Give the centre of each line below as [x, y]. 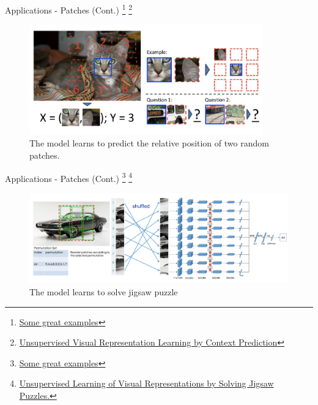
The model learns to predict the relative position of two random [149, 143]
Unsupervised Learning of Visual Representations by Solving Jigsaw [146, 383]
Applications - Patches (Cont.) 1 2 [69, 9]
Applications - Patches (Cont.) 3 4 [69, 177]
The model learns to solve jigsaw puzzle [104, 292]
